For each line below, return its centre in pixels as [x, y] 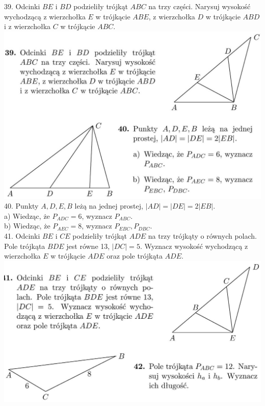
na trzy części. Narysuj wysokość [200, 6]
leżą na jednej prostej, [109, 206]
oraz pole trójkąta [135, 256]
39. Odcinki [22, 6]
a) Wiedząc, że [27, 215]
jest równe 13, [88, 246]
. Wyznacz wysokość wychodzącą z [194, 246]
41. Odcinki [22, 235]
